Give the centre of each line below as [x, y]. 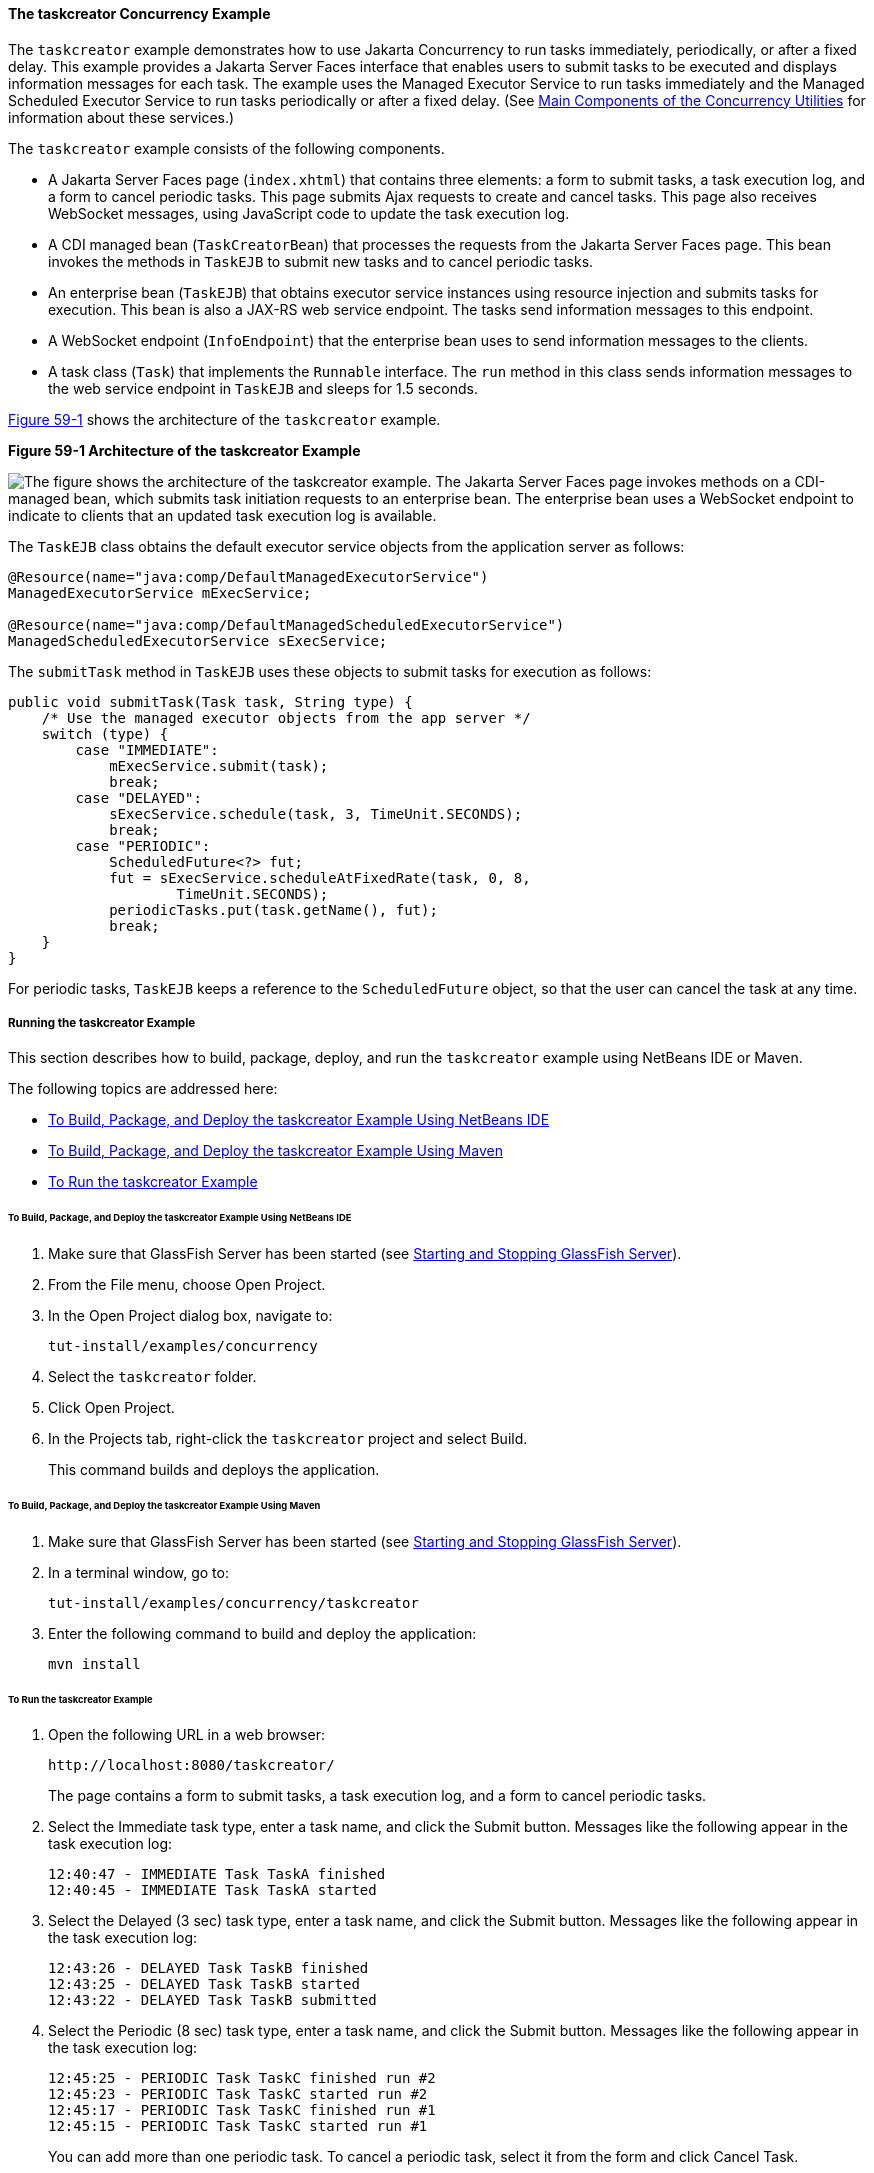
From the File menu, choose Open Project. [187, 1285]
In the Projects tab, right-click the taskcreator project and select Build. [288, 1439]
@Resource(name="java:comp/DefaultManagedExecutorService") [248, 576]
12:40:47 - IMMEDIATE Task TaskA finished [217, 1874]
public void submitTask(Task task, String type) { [210, 701]
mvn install [94, 1663]
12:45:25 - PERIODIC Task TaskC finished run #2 [242, 2078]
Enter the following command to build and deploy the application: [262, 1633]
